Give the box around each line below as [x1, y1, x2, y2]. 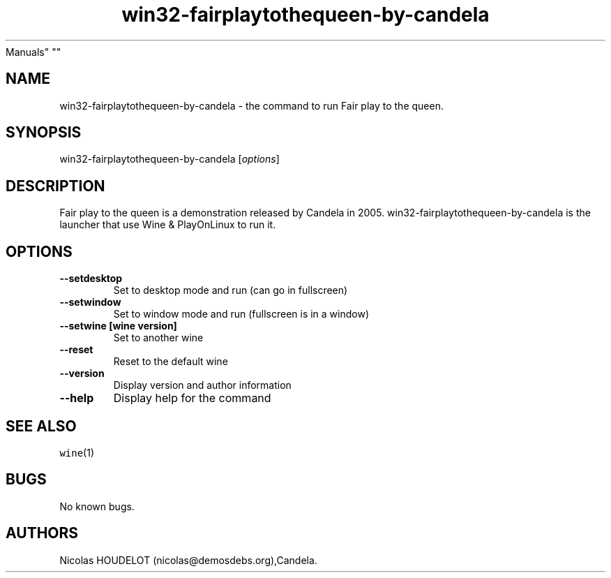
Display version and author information [113, 379, 292, 392]
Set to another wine [113, 332, 204, 344]
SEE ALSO [6, 417, 77, 435]
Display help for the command [113, 391, 271, 406]
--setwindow [59, 296, 121, 309]
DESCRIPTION [6, 177, 105, 195]
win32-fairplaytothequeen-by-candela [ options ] [59, 153, 280, 165]
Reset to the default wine [113, 355, 228, 368]
